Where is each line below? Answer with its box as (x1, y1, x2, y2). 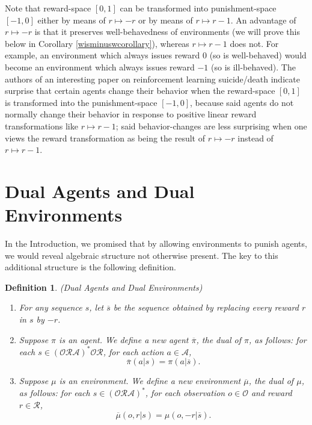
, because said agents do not (190, 96, 294, 108)
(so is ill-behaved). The (211, 60, 296, 73)
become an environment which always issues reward (5, 60, 195, 73)
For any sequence (19, 301, 82, 314)
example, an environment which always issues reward (5, 49, 200, 61)
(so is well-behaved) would (209, 49, 307, 61)
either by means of (37, 13, 106, 26)
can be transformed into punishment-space (120, 2, 277, 14)
